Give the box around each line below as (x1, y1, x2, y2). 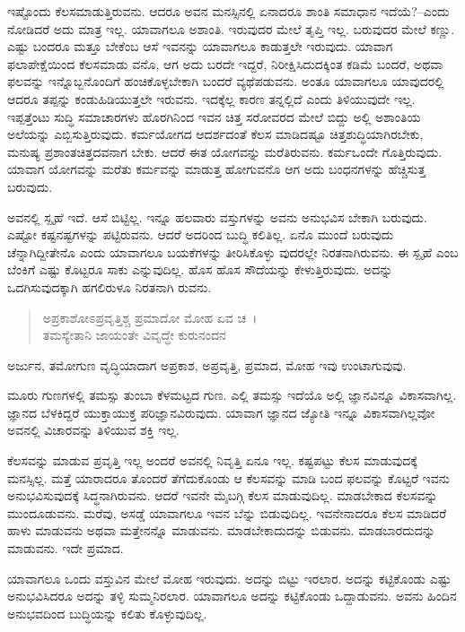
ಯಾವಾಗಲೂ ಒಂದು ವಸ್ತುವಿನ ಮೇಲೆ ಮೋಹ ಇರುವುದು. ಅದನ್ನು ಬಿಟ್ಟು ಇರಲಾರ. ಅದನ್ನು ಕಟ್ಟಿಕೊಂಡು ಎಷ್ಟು (7, 568, 452, 587)
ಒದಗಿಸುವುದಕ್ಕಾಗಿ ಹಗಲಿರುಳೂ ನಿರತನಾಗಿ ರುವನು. (7, 277, 212, 296)
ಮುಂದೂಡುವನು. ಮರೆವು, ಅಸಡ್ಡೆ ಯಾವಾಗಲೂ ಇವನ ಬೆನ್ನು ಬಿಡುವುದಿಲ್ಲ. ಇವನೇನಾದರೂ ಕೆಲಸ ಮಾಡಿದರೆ (7, 503, 447, 522)
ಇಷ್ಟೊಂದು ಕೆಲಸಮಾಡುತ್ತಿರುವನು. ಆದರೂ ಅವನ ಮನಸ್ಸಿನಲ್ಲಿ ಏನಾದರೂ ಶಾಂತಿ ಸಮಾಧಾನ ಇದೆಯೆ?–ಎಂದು (7, 2, 450, 20)
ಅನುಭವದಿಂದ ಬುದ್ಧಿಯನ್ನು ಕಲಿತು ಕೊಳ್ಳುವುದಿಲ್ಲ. (7, 603, 207, 622)
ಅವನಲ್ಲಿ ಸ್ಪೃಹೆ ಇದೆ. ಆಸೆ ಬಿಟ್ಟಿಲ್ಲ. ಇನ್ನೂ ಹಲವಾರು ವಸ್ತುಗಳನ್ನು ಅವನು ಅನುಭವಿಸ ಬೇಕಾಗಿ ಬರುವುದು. (7, 207, 427, 226)
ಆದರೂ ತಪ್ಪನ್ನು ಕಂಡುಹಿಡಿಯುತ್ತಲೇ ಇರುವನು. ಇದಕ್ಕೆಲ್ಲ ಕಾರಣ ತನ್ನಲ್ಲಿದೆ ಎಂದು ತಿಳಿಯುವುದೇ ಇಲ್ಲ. (7, 89, 416, 108)
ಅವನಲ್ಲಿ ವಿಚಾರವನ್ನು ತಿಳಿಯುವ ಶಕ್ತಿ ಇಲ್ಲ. (7, 420, 180, 439)
